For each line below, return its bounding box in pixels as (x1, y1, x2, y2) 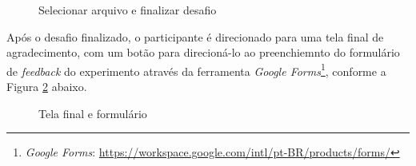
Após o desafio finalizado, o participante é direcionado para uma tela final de (6, 28, 384, 45)
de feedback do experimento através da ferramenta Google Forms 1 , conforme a (6, 60, 386, 79)
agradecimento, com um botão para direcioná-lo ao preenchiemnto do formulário (6, 44, 400, 61)
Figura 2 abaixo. (6, 78, 87, 95)
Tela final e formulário (38, 105, 147, 121)
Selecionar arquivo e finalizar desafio (38, 2, 217, 18)
